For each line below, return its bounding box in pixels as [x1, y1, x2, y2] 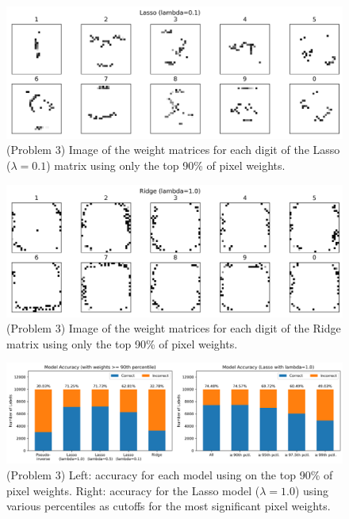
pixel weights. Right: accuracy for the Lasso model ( [6, 482, 260, 498]
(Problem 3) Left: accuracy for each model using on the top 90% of [6, 466, 333, 482]
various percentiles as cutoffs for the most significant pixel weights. [6, 498, 331, 514]
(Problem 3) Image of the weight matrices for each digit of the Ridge [6, 320, 341, 336]
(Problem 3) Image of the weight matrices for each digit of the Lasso [6, 141, 340, 158]
